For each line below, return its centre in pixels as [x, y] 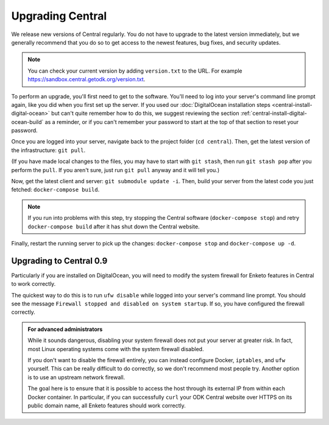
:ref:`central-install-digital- [274, 114]
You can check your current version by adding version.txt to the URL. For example [135, 71]
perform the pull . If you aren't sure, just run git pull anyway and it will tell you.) [115, 170]
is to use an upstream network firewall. [76, 377]
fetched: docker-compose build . [55, 190]
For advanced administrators [65, 329]
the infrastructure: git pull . [48, 150]
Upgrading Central [59, 16]
